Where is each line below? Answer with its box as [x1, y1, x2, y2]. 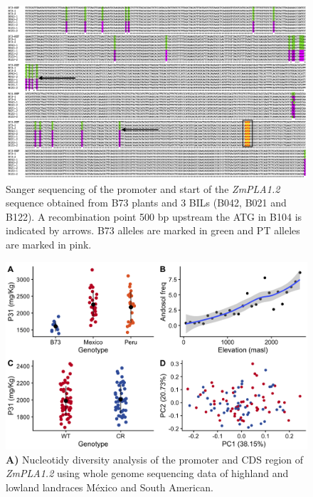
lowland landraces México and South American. [6, 479, 213, 494]
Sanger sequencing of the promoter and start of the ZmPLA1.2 [6, 181, 280, 196]
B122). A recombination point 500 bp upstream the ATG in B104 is [6, 209, 302, 224]
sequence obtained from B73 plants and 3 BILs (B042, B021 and [6, 195, 287, 210]
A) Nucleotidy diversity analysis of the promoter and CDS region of [6, 451, 304, 466]
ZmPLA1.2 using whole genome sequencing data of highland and [6, 466, 289, 481]
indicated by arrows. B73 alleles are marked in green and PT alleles [6, 223, 300, 238]
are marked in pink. [6, 237, 92, 252]
